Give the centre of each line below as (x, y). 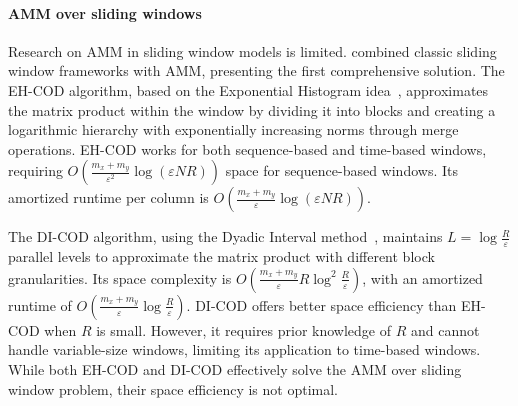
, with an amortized (422, 277)
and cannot (445, 329)
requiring (35, 170)
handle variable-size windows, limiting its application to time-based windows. (244, 349)
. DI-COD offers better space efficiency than (321, 304)
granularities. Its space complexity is (120, 277)
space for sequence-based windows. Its (341, 170)
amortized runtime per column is (108, 197)
